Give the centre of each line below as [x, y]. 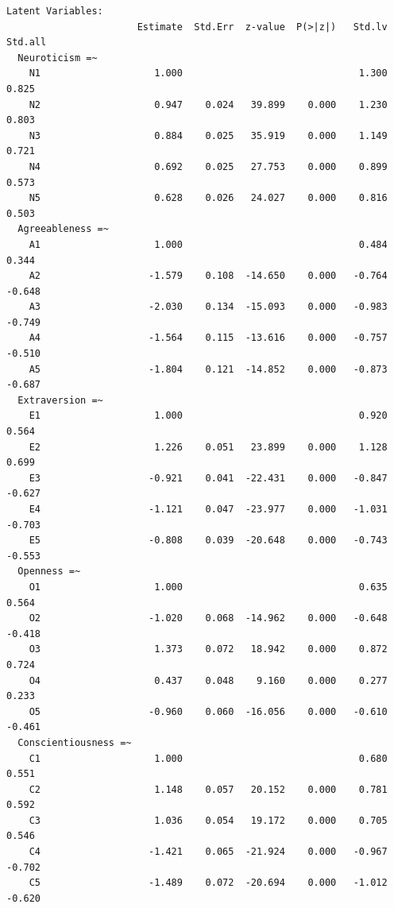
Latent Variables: [55, 11]
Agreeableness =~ [63, 229]
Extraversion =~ [60, 400]
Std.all [27, 43]
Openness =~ [49, 572]
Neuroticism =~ [58, 58]
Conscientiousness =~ [75, 742]
